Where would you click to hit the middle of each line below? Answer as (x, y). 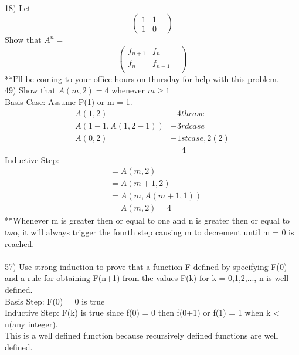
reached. (20, 243)
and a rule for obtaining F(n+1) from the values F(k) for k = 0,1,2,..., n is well (147, 278)
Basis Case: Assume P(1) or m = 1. (69, 102)
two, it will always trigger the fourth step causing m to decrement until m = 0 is (149, 232)
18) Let (18, 7)
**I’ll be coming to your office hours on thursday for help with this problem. (142, 78)
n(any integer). (31, 324)
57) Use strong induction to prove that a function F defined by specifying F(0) (146, 266)
